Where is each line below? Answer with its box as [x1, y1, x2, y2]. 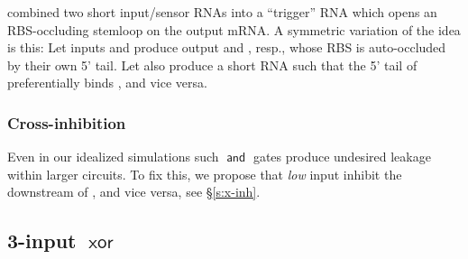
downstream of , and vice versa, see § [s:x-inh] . [7, 182, 261, 201]
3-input [7, 227, 77, 254]
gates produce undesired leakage [252, 147, 431, 166]
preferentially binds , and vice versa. [7, 73, 207, 92]
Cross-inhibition [7, 111, 126, 134]
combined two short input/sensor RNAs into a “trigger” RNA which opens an [7, 3, 437, 21]
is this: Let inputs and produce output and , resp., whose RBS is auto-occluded [7, 38, 446, 57]
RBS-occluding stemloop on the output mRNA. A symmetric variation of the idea [7, 20, 461, 39]
